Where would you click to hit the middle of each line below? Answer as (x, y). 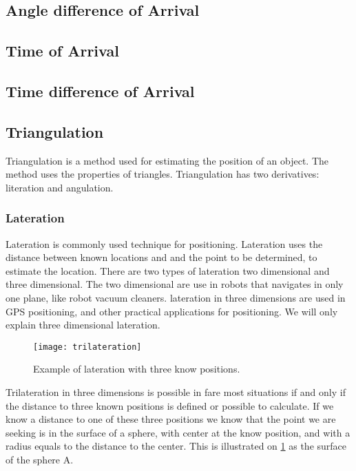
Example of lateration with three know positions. (137, 369)
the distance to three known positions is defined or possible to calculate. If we (170, 405)
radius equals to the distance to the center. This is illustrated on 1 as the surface (176, 446)
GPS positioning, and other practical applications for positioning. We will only (172, 311)
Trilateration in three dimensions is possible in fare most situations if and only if (176, 391)
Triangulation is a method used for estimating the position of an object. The (167, 160)
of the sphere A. (40, 459)
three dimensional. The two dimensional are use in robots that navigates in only (175, 284)
